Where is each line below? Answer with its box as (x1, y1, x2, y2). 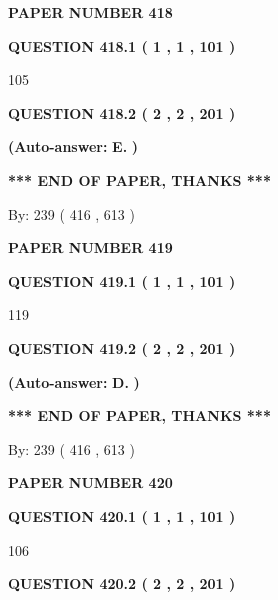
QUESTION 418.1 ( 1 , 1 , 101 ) (8, 35, 236, 56)
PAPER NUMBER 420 (8, 472, 173, 493)
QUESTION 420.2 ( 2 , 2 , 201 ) (8, 573, 236, 594)
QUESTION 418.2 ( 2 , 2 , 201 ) (8, 102, 236, 123)
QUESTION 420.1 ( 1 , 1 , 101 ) (8, 505, 236, 526)
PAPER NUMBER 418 (8, 2, 173, 22)
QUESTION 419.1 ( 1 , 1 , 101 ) (8, 270, 236, 291)
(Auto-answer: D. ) (8, 371, 140, 392)
